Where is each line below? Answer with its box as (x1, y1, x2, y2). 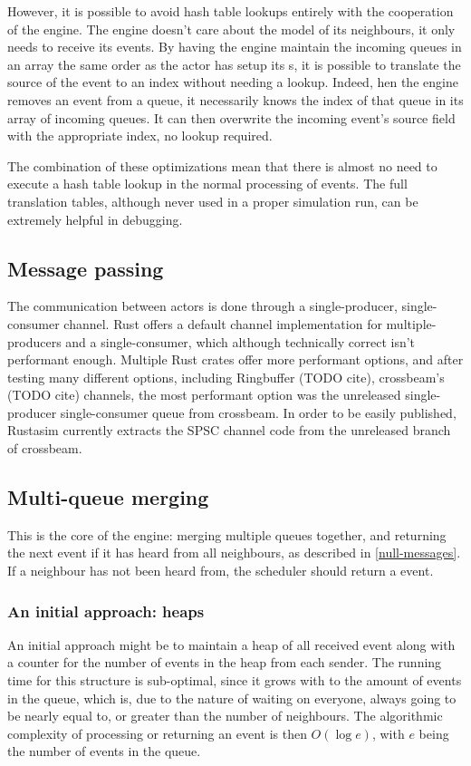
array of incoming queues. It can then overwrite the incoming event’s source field (7, 108, 456, 127)
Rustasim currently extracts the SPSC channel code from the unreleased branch (7, 421, 451, 440)
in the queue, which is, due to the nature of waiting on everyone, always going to (7, 688, 457, 707)
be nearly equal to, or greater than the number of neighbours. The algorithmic (7, 706, 443, 725)
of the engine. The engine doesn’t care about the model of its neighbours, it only (7, 19, 456, 38)
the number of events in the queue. (7, 742, 201, 761)
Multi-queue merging (7, 483, 209, 511)
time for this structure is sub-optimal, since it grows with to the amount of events (7, 671, 462, 690)
